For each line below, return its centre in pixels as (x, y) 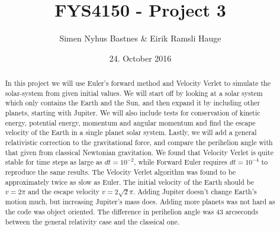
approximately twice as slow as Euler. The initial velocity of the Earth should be (129, 182)
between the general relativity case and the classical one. (92, 221)
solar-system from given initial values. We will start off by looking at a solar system (134, 93)
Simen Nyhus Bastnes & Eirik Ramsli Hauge (140, 38)
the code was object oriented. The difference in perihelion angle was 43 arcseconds (131, 211)
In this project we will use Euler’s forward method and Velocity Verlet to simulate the (138, 83)
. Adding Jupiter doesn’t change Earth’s (195, 192)
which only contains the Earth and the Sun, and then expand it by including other (133, 103)
